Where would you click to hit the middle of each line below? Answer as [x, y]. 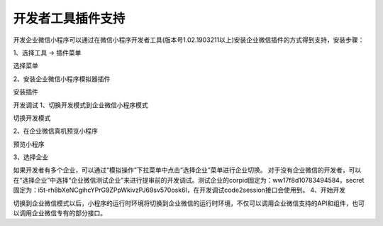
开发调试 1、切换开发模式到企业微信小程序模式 [81, 105]
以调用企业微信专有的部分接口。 [60, 213]
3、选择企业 [31, 157]
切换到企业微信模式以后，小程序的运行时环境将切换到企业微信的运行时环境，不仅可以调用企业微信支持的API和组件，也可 [189, 203]
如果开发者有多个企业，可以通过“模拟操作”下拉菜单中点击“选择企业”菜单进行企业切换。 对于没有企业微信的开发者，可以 [187, 170]
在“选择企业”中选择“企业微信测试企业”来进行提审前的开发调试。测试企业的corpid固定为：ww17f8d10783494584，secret [189, 180]
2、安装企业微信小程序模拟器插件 [62, 79]
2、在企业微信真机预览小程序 [56, 131]
